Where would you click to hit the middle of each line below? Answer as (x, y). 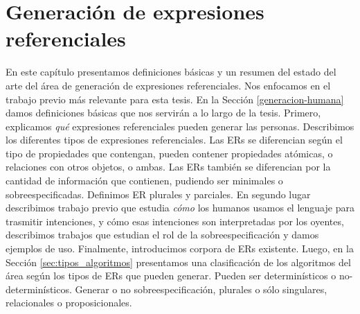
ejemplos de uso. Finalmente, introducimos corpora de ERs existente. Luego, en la (180, 248)
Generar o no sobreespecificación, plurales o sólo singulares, (201, 289)
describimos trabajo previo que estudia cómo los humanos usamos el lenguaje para (180, 208)
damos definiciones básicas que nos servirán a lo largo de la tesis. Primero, (163, 113)
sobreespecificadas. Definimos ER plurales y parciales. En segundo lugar (158, 194)
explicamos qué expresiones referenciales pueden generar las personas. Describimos (180, 126)
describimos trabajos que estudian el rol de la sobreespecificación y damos (162, 235)
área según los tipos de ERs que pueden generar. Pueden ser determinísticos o (171, 276)
